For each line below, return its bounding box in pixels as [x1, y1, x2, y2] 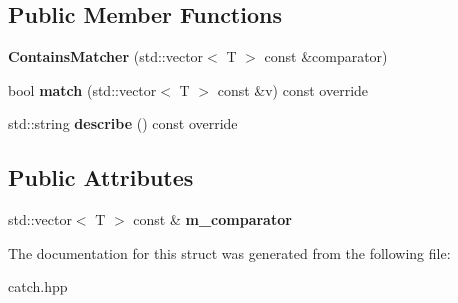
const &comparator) [264, 46, 388, 67]
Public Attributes [8, 162, 194, 193]
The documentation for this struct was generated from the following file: [8, 242, 451, 263]
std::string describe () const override [8, 113, 238, 134]
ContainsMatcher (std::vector [8, 46, 204, 67]
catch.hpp [8, 276, 68, 297]
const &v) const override [217, 79, 369, 100]
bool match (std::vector [8, 79, 157, 100]
